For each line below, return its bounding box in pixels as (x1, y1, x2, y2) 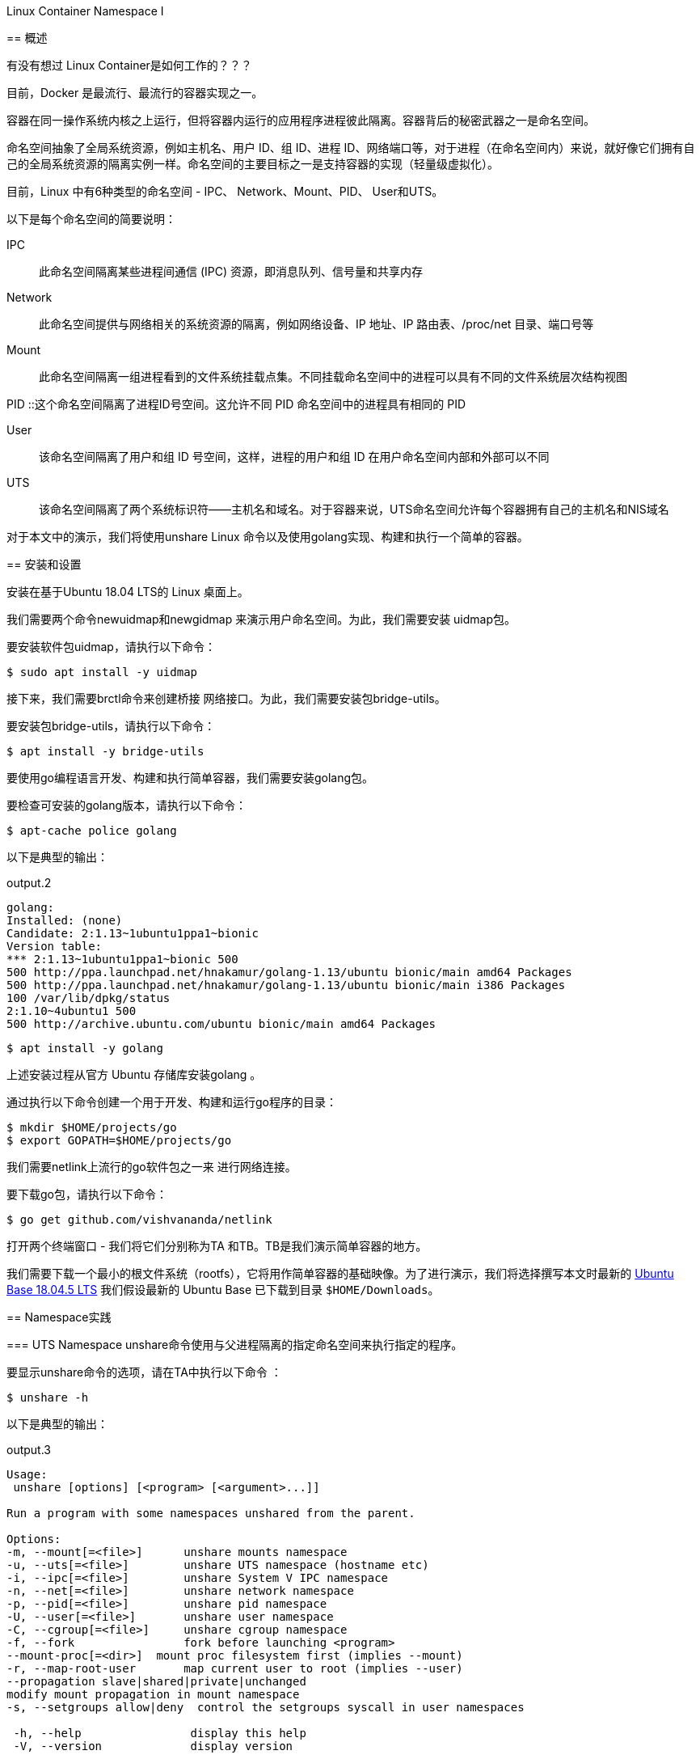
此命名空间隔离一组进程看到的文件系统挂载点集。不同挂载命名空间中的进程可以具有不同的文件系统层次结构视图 (39, 370, 627, 383)
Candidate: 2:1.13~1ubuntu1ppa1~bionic (6, 927, 259, 940)
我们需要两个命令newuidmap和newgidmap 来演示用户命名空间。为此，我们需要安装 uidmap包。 (6, 612, 517, 626)
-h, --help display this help (13, 1727, 306, 1740)
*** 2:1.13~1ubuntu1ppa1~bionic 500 (6, 953, 238, 966)
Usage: (6, 1468, 48, 1481)
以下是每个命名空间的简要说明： (6, 212, 176, 226)
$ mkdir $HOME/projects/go (6, 1121, 177, 1134)
